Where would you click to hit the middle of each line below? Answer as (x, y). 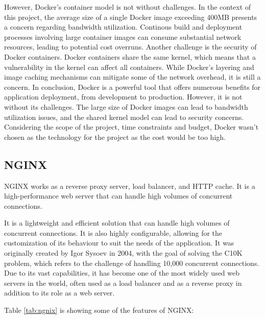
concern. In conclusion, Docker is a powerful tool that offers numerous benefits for (132, 87)
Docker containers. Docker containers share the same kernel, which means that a (130, 56)
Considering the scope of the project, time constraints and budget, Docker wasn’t (131, 127)
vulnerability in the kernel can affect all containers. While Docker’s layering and (129, 67)
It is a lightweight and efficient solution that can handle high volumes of (117, 223)
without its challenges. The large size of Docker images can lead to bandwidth (126, 106)
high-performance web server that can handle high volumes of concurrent (118, 196)
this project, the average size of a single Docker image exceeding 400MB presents (131, 17)
